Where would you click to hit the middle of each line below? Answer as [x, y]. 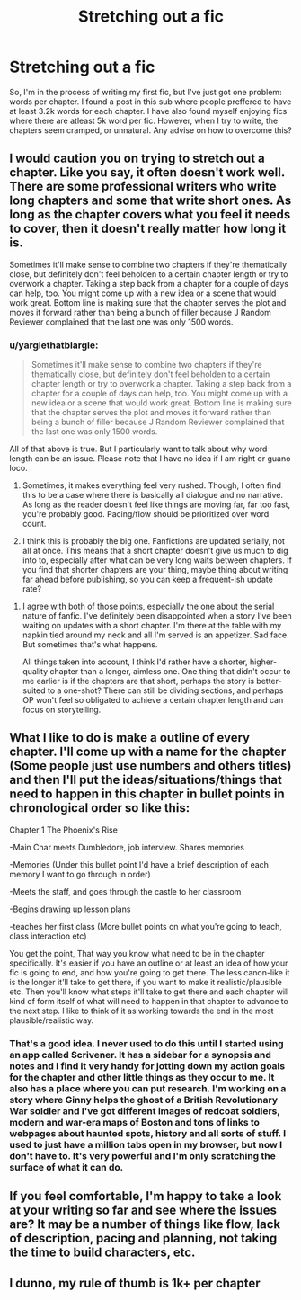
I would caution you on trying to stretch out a [137, 159]
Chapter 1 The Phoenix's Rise [64, 830]
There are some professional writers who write [143, 187]
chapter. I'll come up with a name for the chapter [148, 752]
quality [35, 672]
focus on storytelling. [62, 710]
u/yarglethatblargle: [54, 345]
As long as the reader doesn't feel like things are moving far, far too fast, [156, 504]
